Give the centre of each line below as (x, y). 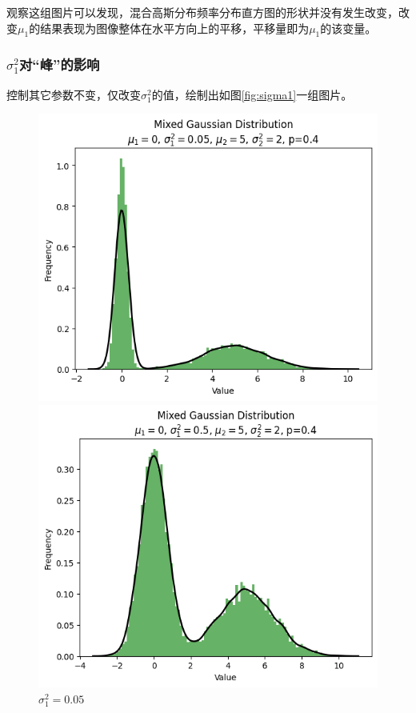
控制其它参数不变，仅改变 (74, 94)
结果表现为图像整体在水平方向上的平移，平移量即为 (175, 28)
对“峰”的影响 (59, 64)
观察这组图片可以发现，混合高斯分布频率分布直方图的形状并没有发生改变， (202, 12)
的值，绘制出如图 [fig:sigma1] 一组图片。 (252, 94)
